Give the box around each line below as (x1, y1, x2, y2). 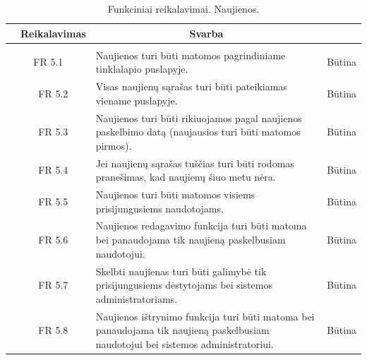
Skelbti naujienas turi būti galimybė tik (95, 263, 267, 278)
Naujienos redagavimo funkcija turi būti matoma (95, 218, 307, 233)
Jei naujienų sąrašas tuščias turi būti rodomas (95, 155, 294, 170)
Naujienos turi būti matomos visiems (95, 187, 255, 202)
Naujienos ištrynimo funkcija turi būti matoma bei (95, 308, 315, 323)
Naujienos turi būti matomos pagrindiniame (95, 47, 286, 62)
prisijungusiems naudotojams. (95, 200, 224, 215)
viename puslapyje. (95, 92, 178, 107)
